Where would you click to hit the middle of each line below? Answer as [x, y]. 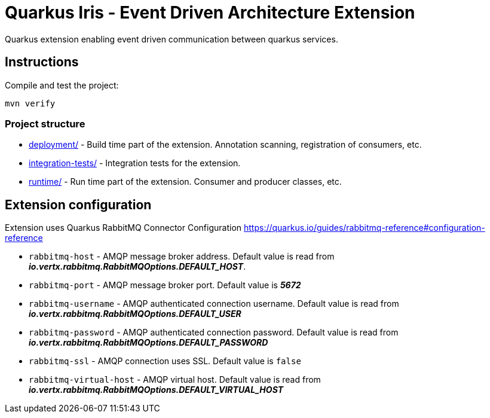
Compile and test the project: [62, 85]
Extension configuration [78, 205]
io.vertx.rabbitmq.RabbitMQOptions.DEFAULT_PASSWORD [148, 343]
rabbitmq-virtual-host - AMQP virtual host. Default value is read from [175, 380]
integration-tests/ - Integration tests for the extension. [135, 163]
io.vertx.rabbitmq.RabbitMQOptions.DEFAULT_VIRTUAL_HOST [156, 390]
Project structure [45, 123]
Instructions [42, 62]
